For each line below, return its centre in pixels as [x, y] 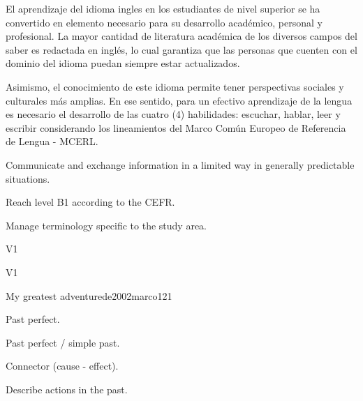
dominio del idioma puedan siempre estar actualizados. [123, 63]
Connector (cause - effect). [62, 366]
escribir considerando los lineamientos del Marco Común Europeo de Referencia [176, 127]
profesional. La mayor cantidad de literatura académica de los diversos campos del [181, 36]
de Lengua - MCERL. [52, 141]
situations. [28, 178]
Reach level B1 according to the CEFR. [90, 202]
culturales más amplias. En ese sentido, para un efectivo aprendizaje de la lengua [179, 100]
